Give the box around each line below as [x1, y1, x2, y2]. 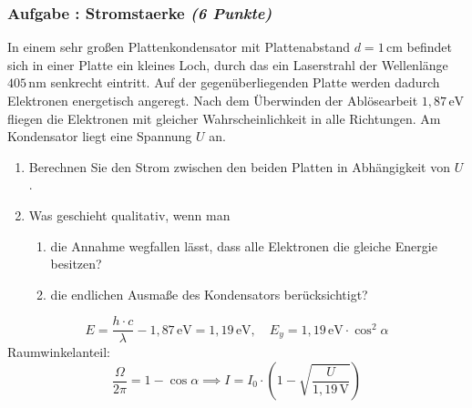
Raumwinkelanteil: [7, 342, 110, 362]
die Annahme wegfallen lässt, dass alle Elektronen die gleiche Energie [50, 236, 437, 255]
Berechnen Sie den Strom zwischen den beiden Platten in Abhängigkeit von [28, 157, 450, 176]
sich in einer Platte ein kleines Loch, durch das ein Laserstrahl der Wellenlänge [7, 55, 448, 74]
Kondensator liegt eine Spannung [7, 127, 192, 146]
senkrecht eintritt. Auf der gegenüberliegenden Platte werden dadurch [50, 73, 440, 92]
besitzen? [50, 254, 102, 273]
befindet [406, 37, 452, 56]
